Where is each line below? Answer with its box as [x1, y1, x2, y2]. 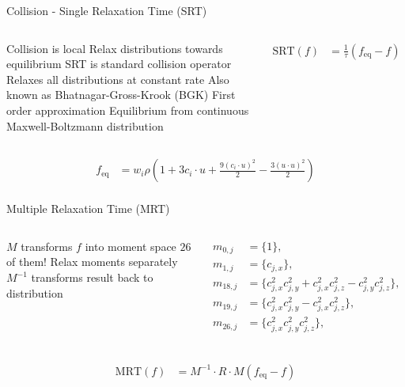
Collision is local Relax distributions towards [6, 40, 223, 56]
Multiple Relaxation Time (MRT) [6, 200, 170, 217]
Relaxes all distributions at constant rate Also [6, 70, 229, 87]
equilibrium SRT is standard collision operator [6, 55, 232, 72]
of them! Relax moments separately [6, 253, 178, 270]
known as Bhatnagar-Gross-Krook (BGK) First [6, 86, 236, 103]
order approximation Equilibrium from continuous [6, 101, 249, 118]
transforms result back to [31, 269, 153, 285]
